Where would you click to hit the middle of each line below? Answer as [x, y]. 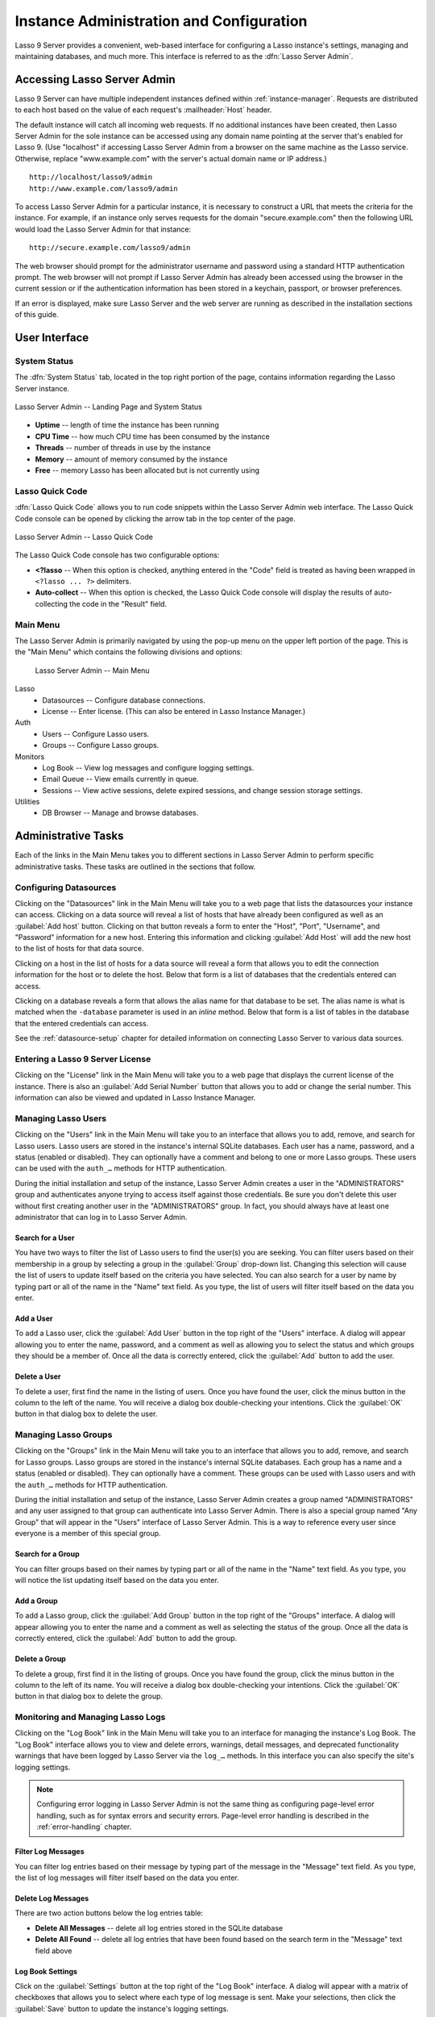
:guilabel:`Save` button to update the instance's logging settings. [122, 2008]
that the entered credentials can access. [82, 1023]
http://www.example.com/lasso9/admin [104, 188]
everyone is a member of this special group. [88, 1534]
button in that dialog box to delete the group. [89, 1696]
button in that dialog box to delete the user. [86, 1414]
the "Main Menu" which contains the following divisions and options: [129, 652]
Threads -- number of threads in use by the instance [123, 448]
